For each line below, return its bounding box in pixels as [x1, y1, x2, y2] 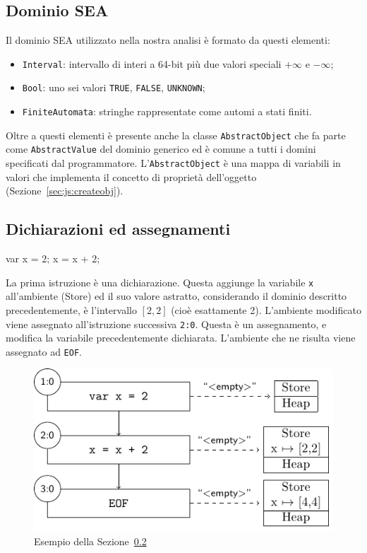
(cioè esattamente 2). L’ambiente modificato [171, 302, 361, 317]
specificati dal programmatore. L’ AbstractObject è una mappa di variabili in [6, 156, 341, 170]
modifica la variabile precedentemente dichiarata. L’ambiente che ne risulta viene [6, 330, 356, 345]
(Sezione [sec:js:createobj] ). [6, 183, 124, 198]
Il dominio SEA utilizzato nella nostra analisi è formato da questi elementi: [6, 33, 330, 47]
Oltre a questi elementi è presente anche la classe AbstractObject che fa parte [6, 127, 346, 142]
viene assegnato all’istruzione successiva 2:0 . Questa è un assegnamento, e [6, 316, 327, 331]
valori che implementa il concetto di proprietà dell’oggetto [6, 169, 257, 184]
